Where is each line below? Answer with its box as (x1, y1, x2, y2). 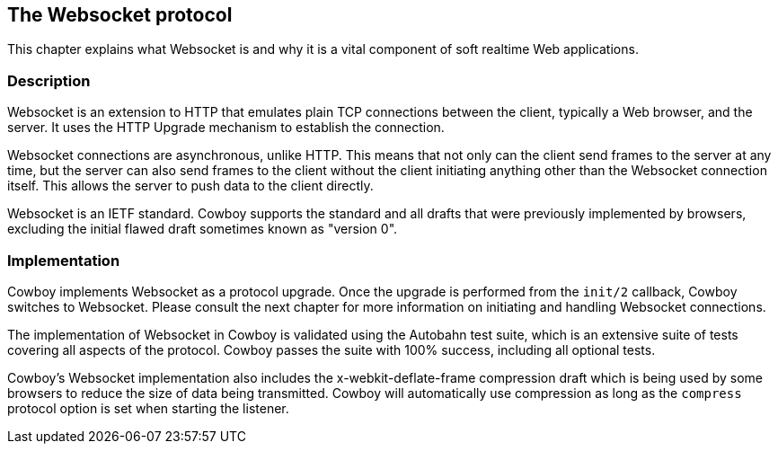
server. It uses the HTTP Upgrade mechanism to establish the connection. (7, 119, 445, 136)
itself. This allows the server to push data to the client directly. (7, 178, 374, 194)
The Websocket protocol (7, 4, 233, 26)
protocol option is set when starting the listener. (7, 400, 289, 416)
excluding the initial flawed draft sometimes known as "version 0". (7, 221, 398, 237)
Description (7, 71, 91, 90)
